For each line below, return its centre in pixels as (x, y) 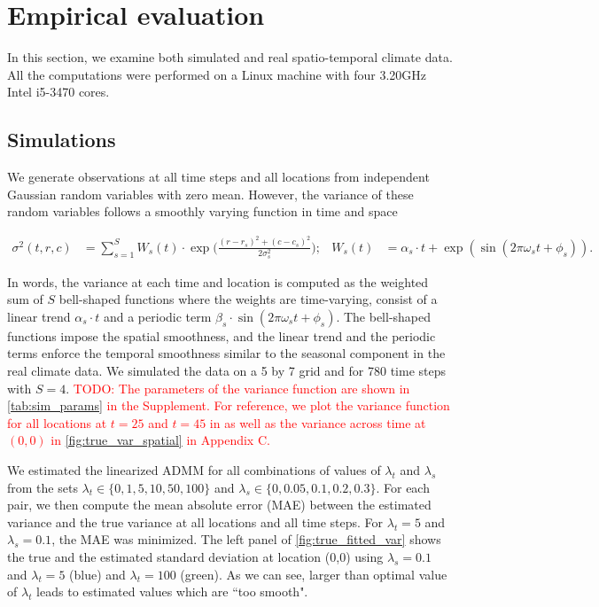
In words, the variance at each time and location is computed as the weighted (218, 281)
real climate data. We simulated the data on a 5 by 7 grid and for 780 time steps (226, 371)
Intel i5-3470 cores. (58, 92)
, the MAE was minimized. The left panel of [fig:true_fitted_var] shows (246, 539)
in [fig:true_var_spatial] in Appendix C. (160, 440)
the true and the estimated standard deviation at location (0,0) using (195, 556)
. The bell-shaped (384, 316)
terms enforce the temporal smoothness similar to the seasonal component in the (226, 353)
